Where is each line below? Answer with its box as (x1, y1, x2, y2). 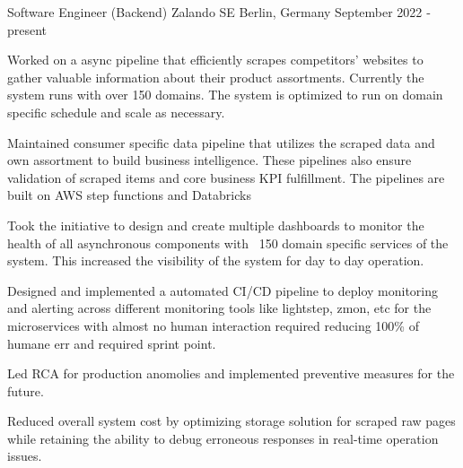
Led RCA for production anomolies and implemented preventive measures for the (7, 364, 455, 383)
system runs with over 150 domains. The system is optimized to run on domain (7, 85, 443, 104)
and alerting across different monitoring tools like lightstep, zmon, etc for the (7, 299, 432, 317)
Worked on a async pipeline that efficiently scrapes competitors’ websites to (7, 50, 424, 69)
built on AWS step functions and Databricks (7, 186, 251, 204)
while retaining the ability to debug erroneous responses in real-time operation (7, 429, 439, 447)
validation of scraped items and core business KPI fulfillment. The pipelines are (7, 168, 445, 186)
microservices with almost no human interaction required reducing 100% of (7, 316, 419, 334)
